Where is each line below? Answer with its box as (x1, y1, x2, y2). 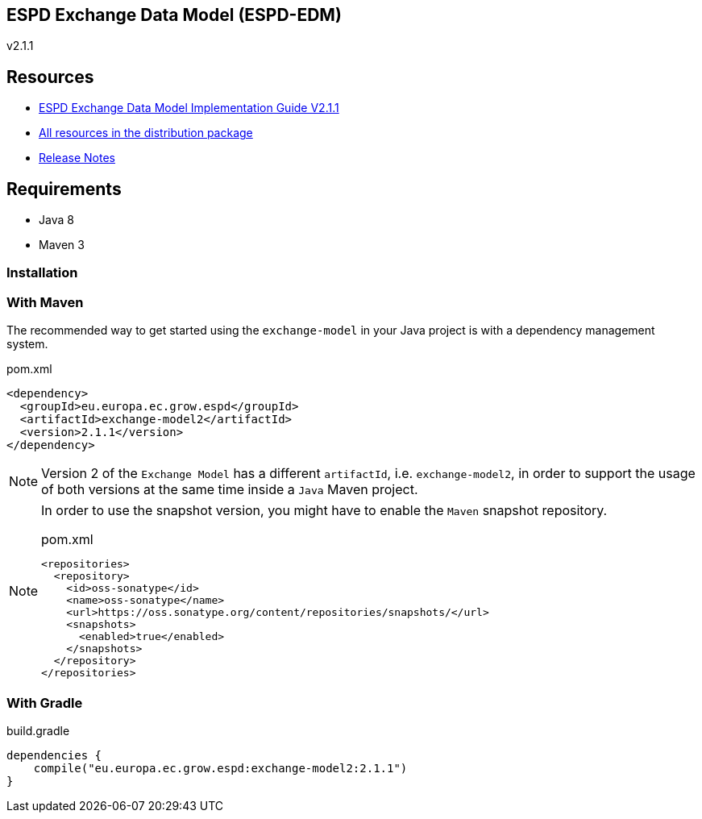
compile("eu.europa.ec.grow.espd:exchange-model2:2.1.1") (33, 761, 408, 775)
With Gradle (6, 694, 83, 711)
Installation (6, 264, 78, 281)
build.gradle (6, 723, 70, 738)
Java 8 (39, 213, 74, 227)
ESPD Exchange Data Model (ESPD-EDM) (6, 5, 342, 25)
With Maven (6, 293, 84, 310)
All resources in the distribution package (39, 126, 253, 140)
